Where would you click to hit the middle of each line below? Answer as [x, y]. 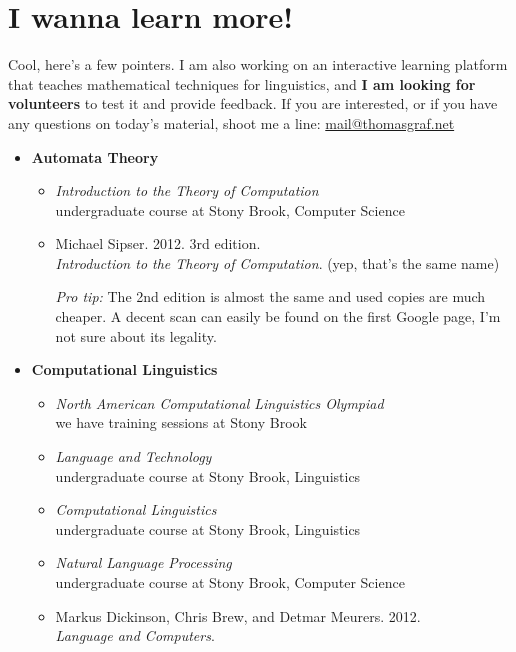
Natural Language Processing [143, 562]
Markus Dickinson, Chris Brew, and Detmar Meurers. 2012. [238, 615]
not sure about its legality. [136, 335]
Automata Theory [95, 156]
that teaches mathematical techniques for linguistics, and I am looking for [242, 83]
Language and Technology [133, 456]
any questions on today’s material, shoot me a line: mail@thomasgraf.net [231, 122]
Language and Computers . [135, 635]
